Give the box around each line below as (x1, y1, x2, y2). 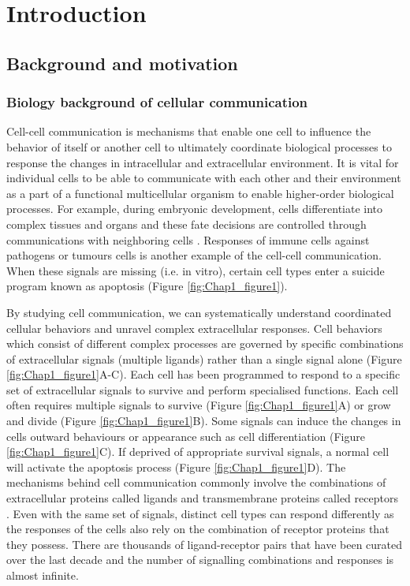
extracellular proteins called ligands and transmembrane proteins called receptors (6, 490, 398, 506)
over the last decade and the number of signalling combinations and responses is (6, 551, 394, 568)
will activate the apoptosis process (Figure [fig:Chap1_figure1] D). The (6, 458, 346, 475)
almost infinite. (6, 567, 79, 583)
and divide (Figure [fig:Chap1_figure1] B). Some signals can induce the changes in (6, 412, 401, 429)
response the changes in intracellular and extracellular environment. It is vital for (6, 154, 399, 170)
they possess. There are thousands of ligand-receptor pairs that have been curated (6, 536, 403, 552)
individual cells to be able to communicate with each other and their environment (6, 170, 401, 186)
